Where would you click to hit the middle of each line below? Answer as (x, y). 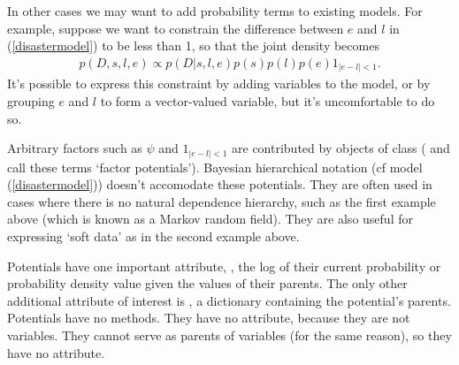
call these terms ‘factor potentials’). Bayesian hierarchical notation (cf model (215, 167)
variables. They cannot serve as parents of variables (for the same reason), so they (229, 335)
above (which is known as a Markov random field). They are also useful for (210, 219)
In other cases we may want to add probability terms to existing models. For (215, 11)
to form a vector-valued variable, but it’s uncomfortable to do (268, 100)
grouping (31, 100)
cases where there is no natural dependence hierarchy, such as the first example (222, 201)
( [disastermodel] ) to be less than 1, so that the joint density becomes (193, 46)
